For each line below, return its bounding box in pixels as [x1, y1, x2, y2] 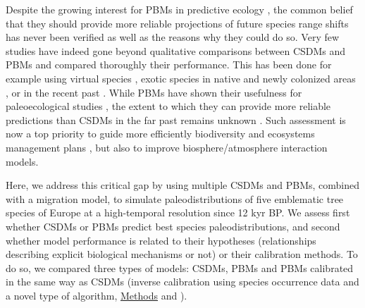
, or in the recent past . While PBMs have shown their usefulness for [6, 85, 302, 99]
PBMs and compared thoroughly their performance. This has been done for [6, 57, 332, 72]
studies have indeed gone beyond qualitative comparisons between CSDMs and [6, 43, 346, 58]
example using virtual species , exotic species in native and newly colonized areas [6, 70, 356, 85]
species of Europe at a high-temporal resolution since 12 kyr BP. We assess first [6, 205, 350, 220]
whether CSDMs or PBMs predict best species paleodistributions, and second [6, 218, 340, 233]
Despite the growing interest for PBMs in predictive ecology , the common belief [6, 2, 353, 16]
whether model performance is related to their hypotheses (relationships [6, 233, 316, 247]
